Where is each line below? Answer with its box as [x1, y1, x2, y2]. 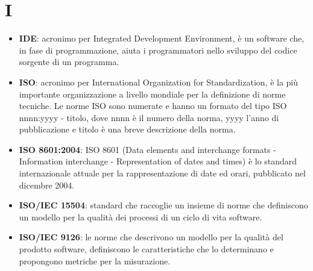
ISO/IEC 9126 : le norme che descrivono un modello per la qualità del [19, 231, 283, 243]
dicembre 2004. [19, 178, 75, 191]
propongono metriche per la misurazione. [19, 254, 171, 267]
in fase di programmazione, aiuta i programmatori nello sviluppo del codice [19, 43, 297, 56]
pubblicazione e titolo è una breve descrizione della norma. [19, 123, 236, 135]
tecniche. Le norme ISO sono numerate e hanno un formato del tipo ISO [19, 99, 287, 112]
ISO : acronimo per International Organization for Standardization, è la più [19, 75, 299, 88]
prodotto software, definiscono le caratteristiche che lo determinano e [19, 243, 274, 255]
